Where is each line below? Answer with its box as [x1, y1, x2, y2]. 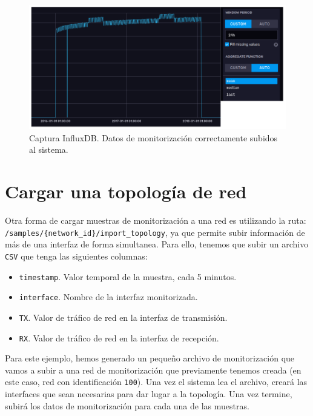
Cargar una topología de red [5, 179, 247, 204]
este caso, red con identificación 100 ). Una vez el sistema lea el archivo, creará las [5, 375, 308, 388]
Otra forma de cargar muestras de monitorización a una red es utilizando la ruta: [5, 214, 306, 227]
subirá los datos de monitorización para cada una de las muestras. [5, 399, 249, 412]
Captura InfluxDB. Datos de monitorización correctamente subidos [29, 131, 278, 144]
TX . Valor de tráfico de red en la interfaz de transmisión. [19, 310, 228, 323]
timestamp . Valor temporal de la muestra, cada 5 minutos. [19, 270, 237, 283]
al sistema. [29, 143, 68, 156]
